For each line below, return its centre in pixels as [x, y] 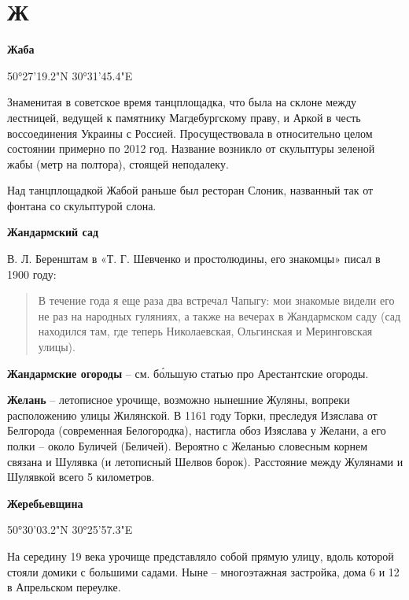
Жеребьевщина [45, 503]
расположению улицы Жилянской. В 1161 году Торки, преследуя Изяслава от [192, 415]
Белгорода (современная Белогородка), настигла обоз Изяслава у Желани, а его [197, 430]
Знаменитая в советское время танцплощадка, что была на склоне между [182, 102]
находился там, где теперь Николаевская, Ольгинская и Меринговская [205, 331]
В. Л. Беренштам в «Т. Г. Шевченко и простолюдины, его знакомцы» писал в [194, 259]
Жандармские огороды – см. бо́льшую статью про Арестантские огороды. [188, 373]
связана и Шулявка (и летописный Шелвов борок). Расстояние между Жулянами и [205, 461]
